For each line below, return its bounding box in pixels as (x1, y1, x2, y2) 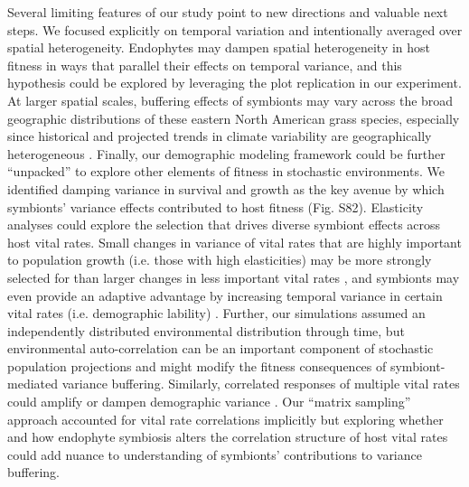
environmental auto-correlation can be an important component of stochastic (7, 339, 434, 358)
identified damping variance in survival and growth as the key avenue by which (7, 179, 445, 198)
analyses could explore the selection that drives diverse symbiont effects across (7, 215, 441, 234)
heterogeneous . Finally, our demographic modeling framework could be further (7, 144, 446, 163)
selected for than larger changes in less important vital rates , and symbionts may (7, 267, 460, 286)
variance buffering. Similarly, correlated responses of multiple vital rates (61, 374, 460, 393)
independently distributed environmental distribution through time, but (7, 321, 405, 340)
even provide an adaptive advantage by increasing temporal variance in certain (7, 286, 443, 304)
